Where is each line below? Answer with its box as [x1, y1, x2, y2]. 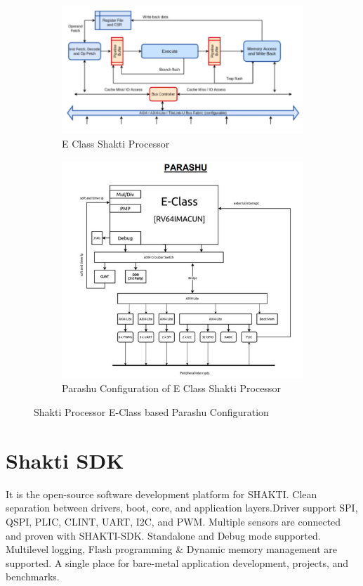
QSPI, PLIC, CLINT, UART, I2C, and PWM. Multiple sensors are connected [6, 514, 341, 528]
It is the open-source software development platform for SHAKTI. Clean [6, 486, 317, 501]
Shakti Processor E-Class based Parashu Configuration [34, 405, 269, 419]
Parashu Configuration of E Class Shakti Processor [62, 381, 281, 396]
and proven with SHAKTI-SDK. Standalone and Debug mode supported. [6, 528, 321, 542]
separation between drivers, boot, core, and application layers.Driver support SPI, [6, 500, 358, 515]
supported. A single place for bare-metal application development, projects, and [6, 555, 349, 570]
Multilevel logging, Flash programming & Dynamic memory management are [6, 542, 337, 556]
